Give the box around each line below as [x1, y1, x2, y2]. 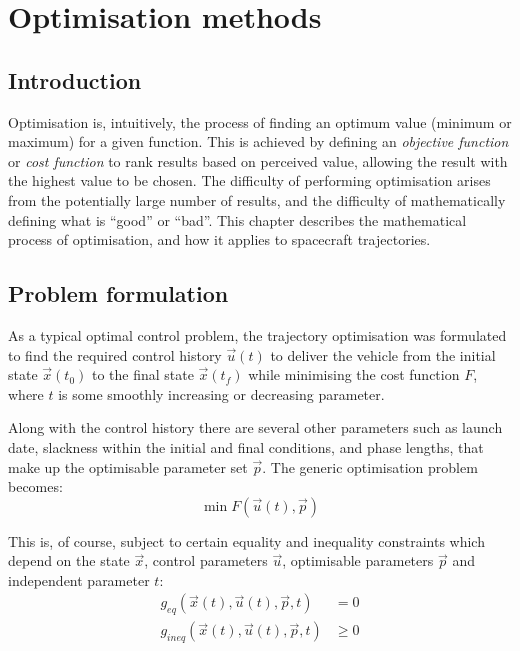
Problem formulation [8, 278, 229, 309]
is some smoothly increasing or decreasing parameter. [58, 383, 385, 404]
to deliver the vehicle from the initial [270, 344, 496, 365]
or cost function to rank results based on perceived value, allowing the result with [8, 150, 508, 171]
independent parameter [8, 569, 150, 590]
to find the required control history [8, 344, 222, 365]
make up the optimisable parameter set [8, 456, 248, 477]
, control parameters [144, 550, 268, 571]
